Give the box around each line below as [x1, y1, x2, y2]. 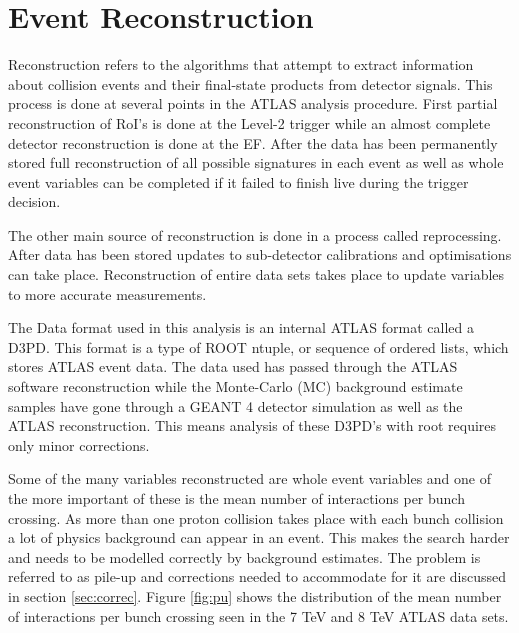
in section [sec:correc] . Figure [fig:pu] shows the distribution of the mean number [8, 585, 502, 606]
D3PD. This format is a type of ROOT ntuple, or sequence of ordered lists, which [8, 336, 509, 357]
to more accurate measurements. [8, 283, 207, 304]
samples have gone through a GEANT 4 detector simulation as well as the [8, 395, 463, 416]
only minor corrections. [8, 434, 150, 455]
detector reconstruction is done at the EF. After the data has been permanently [8, 132, 498, 153]
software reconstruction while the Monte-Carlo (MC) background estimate [8, 376, 463, 397]
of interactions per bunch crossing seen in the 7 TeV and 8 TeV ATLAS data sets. [8, 605, 509, 626]
